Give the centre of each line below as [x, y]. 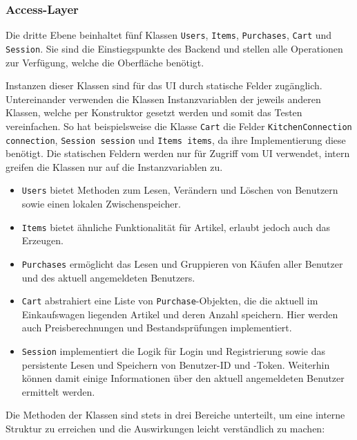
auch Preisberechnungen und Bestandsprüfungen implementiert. [157, 328]
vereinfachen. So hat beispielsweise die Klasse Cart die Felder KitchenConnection [179, 126]
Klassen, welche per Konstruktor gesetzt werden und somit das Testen [154, 112]
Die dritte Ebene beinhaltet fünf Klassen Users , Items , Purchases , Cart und [169, 35]
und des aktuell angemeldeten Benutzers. [108, 277]
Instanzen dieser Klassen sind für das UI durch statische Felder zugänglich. [164, 85]
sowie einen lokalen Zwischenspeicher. [101, 204]
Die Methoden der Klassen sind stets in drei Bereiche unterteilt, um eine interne [175, 415]
